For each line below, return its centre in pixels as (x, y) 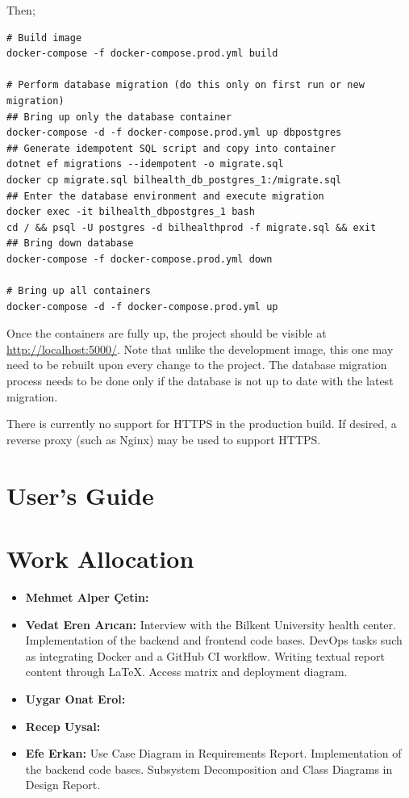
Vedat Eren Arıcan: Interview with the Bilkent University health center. (211, 624)
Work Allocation (100, 558)
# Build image (44, 38)
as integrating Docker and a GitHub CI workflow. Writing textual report (205, 655)
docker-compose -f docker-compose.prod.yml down (140, 259)
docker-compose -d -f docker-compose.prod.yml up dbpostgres (174, 133)
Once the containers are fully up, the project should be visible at (167, 333)
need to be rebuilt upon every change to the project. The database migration (197, 365)
